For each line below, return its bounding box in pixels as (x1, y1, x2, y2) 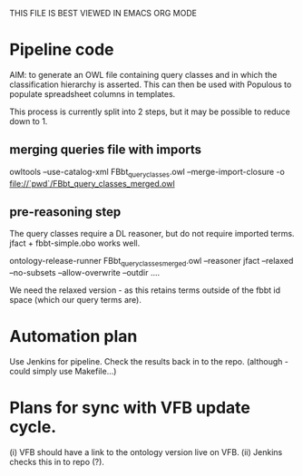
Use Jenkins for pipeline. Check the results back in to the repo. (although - (9, 356, 288, 367)
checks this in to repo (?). (9, 457, 104, 468)
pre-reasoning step (9, 204, 122, 219)
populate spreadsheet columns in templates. (9, 88, 176, 99)
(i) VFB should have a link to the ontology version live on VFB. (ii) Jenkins (9, 447, 283, 458)
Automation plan (9, 326, 138, 347)
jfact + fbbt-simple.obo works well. (9, 238, 141, 248)
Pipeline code (9, 40, 114, 60)
